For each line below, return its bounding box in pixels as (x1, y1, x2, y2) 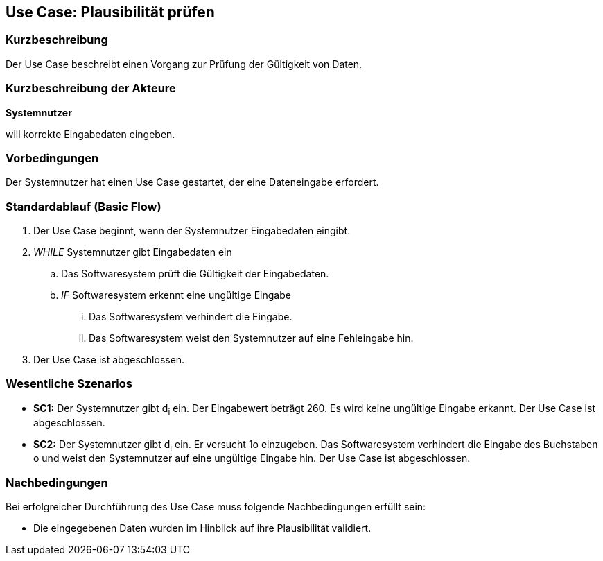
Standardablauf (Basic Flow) (6, 199, 161, 214)
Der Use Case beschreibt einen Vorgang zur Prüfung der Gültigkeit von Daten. (6, 58, 362, 70)
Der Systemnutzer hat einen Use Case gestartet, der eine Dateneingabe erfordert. (6, 176, 379, 189)
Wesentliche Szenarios (6, 377, 132, 391)
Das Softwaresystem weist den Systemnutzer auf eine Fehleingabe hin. (89, 332, 414, 345)
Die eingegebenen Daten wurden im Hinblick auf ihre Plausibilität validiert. (33, 522, 372, 535)
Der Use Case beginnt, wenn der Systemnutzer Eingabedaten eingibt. (33, 225, 351, 237)
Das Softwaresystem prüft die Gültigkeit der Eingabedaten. (61, 268, 329, 280)
